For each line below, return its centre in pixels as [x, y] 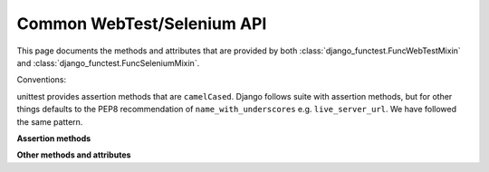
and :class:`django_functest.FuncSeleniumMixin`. [108, 62]
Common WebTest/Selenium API [142, 24]
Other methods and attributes [74, 155]
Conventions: [42, 80]
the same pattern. [50, 121]
